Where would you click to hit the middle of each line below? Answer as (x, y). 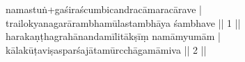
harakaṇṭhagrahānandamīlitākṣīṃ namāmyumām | (113, 36)
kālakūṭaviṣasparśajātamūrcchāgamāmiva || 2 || (106, 49)
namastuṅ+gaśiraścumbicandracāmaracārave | (104, 9)
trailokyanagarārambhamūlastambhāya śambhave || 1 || (123, 22)
